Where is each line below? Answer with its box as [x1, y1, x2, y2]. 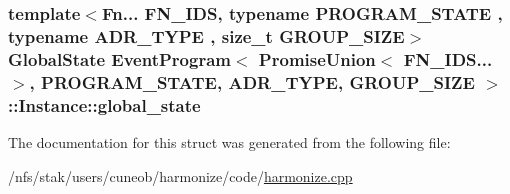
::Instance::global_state [8, 92, 201, 117]
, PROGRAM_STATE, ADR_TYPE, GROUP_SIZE [29, 69, 475, 94]
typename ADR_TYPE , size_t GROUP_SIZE [8, 23, 405, 48]
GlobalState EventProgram [8, 46, 231, 71]
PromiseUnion [258, 46, 376, 71]
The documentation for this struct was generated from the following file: [8, 131, 451, 152]
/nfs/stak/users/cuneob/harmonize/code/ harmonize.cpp [8, 165, 353, 186]
